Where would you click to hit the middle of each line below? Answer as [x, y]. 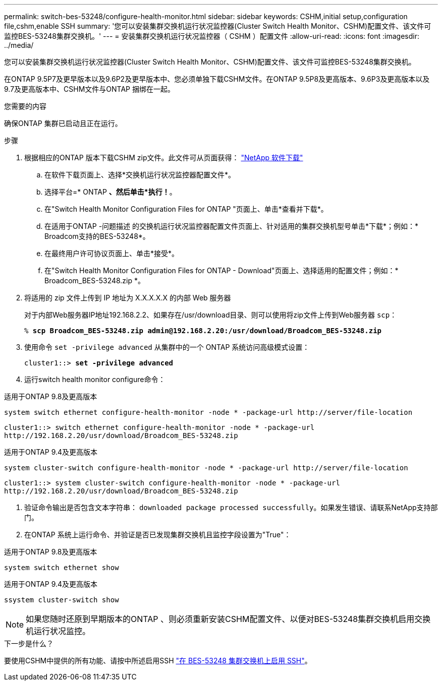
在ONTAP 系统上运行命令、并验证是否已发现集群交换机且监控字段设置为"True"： [158, 535]
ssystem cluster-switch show [62, 600]
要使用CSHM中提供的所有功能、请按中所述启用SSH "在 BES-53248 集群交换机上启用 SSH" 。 [158, 661]
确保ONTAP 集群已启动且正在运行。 [63, 123]
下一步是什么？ [29, 643]
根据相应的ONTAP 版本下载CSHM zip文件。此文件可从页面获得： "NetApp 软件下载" [164, 158]
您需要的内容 [25, 106]
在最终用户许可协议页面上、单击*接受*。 [112, 253]
